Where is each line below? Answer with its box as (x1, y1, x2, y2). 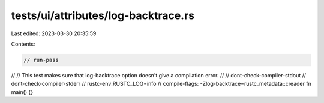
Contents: (11, 40, 35, 48)
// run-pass (23, 57, 59, 63)
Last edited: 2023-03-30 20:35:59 (11, 30, 97, 37)
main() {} (11, 88, 33, 95)
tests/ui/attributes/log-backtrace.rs (11, 9, 195, 22)
